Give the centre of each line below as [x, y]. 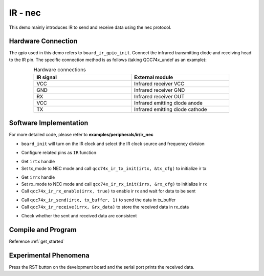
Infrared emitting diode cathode [171, 109]
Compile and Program [43, 230]
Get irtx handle [38, 162]
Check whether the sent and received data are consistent [79, 216]
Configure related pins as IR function [59, 152]
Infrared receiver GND [160, 90]
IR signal [47, 77]
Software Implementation [49, 123]
